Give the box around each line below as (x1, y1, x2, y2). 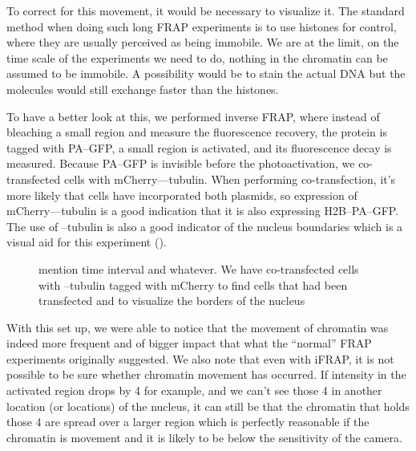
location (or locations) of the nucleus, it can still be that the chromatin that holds (6, 397, 410, 414)
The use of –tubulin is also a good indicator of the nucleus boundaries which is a (6, 217, 403, 234)
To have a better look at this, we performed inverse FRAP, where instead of (6, 108, 380, 124)
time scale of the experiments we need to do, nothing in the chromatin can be (6, 49, 388, 66)
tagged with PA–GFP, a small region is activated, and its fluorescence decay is (6, 139, 392, 156)
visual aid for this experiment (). (6, 234, 167, 250)
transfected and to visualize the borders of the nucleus (38, 292, 305, 309)
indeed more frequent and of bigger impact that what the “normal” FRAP (6, 335, 372, 351)
